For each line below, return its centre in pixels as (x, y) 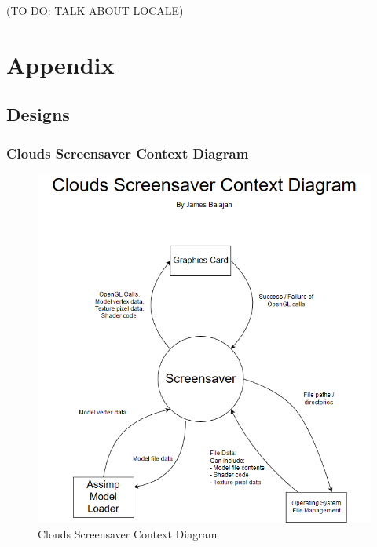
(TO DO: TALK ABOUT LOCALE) (95, 10)
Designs (38, 114)
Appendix (60, 64)
